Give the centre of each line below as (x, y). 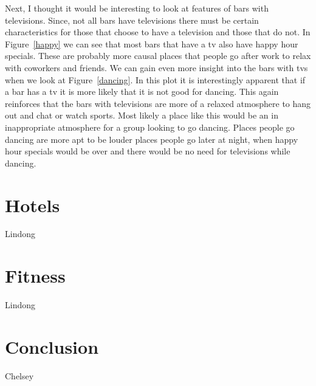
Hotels (33, 205)
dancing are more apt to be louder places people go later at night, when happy (152, 139)
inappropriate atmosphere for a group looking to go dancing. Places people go (150, 127)
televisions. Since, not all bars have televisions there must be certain (132, 20)
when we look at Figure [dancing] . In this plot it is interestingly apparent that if (155, 79)
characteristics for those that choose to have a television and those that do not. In (158, 32)
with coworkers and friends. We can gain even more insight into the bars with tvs (156, 67)
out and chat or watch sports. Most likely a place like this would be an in (142, 115)
